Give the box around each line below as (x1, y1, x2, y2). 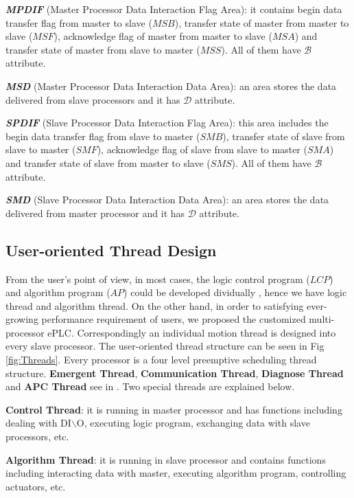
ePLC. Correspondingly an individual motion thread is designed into (47, 325, 336, 339)
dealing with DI (5, 416, 71, 430)
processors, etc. (5, 429, 69, 444)
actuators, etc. (5, 479, 66, 493)
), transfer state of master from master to (174, 15, 349, 30)
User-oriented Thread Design (5, 239, 217, 260)
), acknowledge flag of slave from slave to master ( (97, 142, 307, 157)
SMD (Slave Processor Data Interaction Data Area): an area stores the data (5, 192, 329, 207)
